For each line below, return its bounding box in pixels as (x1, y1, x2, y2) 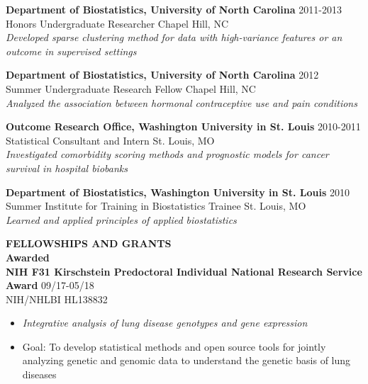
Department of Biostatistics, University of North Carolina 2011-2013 (6, 2, 342, 16)
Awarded (6, 249, 50, 264)
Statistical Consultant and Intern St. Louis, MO (6, 132, 215, 147)
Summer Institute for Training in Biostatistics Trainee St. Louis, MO (6, 198, 306, 213)
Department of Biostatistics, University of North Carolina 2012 (6, 67, 319, 82)
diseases (22, 367, 57, 382)
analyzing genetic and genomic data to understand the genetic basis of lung (22, 353, 351, 368)
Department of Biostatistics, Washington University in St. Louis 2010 (6, 184, 350, 199)
